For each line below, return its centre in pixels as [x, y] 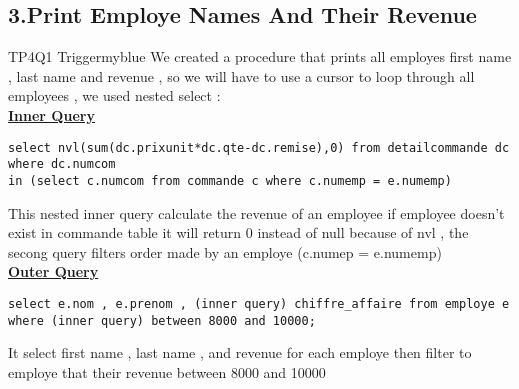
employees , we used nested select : [114, 95]
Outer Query [53, 271]
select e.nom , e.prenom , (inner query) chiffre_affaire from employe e [259, 303]
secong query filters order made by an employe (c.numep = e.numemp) [225, 251]
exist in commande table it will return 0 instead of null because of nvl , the [238, 232]
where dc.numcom [62, 164]
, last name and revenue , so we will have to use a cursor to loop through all [241, 75]
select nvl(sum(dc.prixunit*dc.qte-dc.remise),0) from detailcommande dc [259, 147]
